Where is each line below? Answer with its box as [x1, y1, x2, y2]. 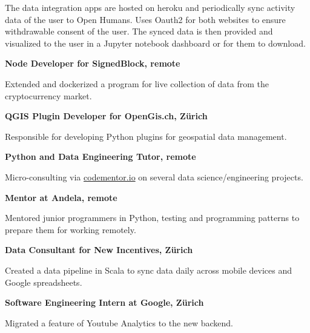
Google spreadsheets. [5, 275, 82, 288]
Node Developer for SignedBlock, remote [5, 57, 180, 70]
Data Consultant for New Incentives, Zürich [5, 243, 193, 256]
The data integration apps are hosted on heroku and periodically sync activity [5, 1, 295, 13]
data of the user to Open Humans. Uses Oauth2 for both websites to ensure [5, 13, 286, 25]
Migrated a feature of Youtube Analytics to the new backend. [5, 316, 234, 329]
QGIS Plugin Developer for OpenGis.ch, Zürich [5, 110, 208, 122]
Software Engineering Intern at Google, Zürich [5, 296, 204, 309]
